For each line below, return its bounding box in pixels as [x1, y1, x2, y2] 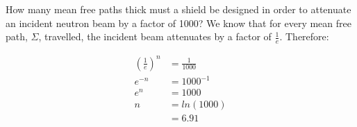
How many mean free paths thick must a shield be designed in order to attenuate [6, 2, 351, 16]
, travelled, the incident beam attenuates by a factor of [38, 29, 272, 44]
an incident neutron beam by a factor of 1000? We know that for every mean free [6, 15, 351, 30]
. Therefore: [279, 29, 329, 44]
